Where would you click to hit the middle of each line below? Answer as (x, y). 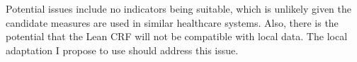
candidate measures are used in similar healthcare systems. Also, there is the (172, 22)
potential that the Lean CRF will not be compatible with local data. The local (177, 36)
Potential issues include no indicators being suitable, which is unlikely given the (178, 8)
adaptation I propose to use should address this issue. (122, 50)
